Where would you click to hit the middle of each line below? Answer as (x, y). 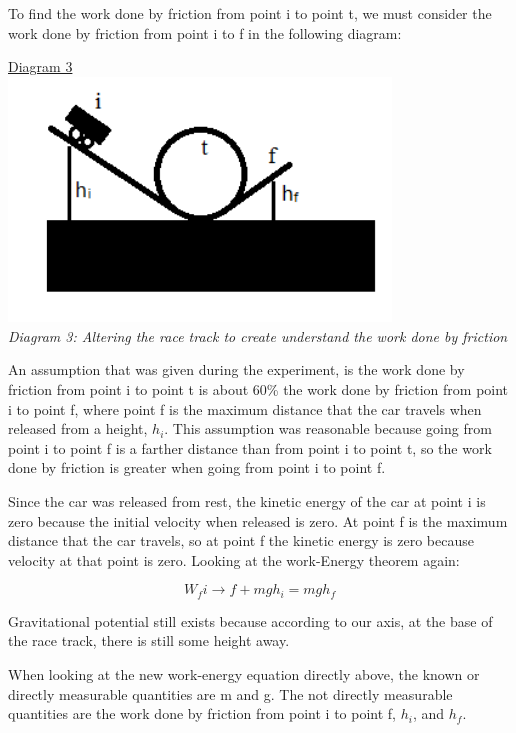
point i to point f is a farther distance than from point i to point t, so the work (250, 447)
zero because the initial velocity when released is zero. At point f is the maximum (258, 520)
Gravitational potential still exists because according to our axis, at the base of (250, 620)
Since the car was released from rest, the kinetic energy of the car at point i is (247, 500)
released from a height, (78, 428)
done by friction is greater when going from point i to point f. (197, 467)
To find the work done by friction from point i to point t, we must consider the (250, 13)
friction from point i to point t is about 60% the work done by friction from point (258, 389)
